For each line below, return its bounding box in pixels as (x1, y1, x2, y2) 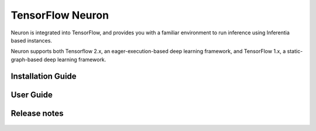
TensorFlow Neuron (11, 9, 109, 22)
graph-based (11, 56, 43, 63)
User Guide (11, 90, 53, 100)
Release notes (11, 108, 64, 118)
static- (287, 48, 303, 55)
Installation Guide (11, 71, 77, 81)
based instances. (11, 37, 53, 44)
